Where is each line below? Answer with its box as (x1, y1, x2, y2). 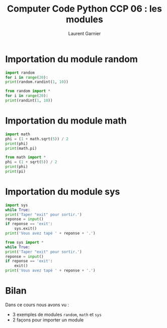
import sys (5, 202, 28, 207)
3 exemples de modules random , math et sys (12, 311, 102, 317)
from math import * (5, 155, 46, 160)
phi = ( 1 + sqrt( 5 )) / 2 (5, 159, 57, 165)
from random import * (5, 89, 51, 94)
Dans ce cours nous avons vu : (5, 302, 69, 308)
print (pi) (5, 169, 26, 174)
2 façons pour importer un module (12, 317, 84, 323)
